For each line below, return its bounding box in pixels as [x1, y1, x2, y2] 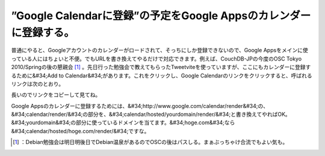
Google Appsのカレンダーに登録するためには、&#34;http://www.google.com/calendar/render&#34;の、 [11, 102, 269, 109]
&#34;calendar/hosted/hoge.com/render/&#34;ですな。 [11, 127, 150, 134]
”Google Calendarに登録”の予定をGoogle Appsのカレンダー [11, 9, 311, 22]
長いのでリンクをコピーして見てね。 [11, 91, 101, 98]
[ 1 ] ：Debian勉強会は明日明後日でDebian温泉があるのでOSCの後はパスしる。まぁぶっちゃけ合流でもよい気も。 [13, 139, 288, 146]
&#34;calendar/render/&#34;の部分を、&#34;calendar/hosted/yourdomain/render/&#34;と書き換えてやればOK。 [11, 111, 291, 118]
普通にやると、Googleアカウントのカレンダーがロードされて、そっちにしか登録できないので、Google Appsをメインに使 [11, 47, 308, 54]
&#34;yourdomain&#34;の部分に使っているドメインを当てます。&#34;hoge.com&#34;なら [11, 119, 235, 126]
